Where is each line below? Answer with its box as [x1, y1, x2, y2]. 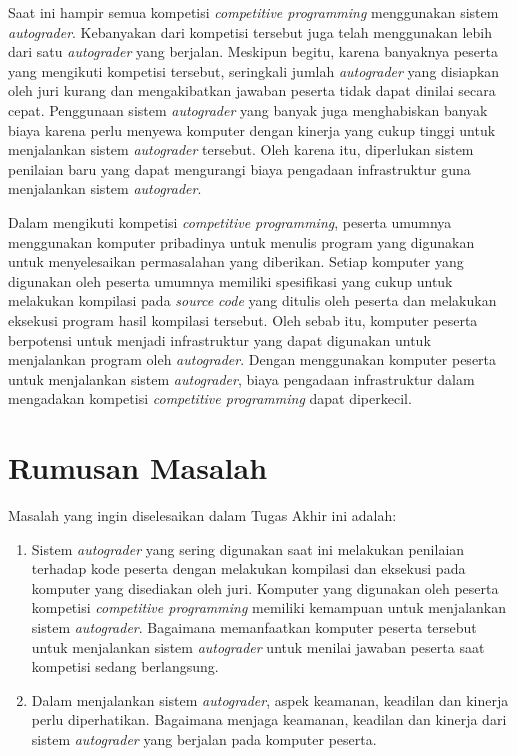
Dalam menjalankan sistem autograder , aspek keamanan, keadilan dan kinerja [31, 689, 509, 710]
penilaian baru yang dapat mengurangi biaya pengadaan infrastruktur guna [8, 158, 471, 179]
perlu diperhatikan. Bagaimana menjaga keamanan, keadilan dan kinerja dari [31, 709, 507, 730]
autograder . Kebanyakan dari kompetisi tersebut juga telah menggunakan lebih [8, 21, 492, 42]
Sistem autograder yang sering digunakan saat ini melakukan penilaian [31, 538, 465, 559]
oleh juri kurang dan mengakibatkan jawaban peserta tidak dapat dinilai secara [8, 80, 496, 101]
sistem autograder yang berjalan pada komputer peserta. [31, 728, 377, 749]
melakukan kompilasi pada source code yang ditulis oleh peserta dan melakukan [8, 290, 497, 311]
